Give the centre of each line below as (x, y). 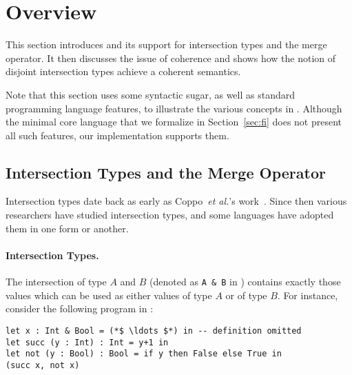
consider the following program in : (80, 308)
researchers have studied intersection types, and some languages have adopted (170, 215)
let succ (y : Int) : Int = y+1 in (87, 342)
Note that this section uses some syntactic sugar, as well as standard (150, 94)
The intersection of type (56, 282)
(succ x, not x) (43, 365)
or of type (246, 295)
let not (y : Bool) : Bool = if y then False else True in (144, 354)
